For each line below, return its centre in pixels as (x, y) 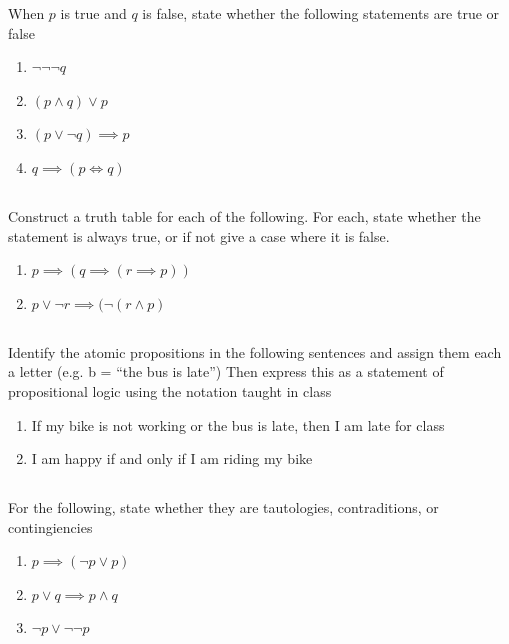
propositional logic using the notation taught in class (170, 390)
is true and (93, 13)
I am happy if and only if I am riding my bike (172, 458)
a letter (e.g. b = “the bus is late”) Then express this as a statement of (226, 371)
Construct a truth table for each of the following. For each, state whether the (244, 215)
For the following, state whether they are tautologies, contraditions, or (223, 507)
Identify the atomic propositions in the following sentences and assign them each (255, 351)
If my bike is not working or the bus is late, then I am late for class (238, 424)
